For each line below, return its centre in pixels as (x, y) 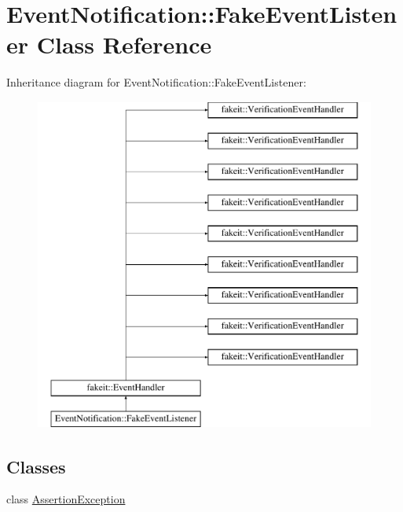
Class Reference (124, 44)
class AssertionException (66, 499)
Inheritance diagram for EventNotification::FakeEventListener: (156, 82)
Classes (36, 466)
